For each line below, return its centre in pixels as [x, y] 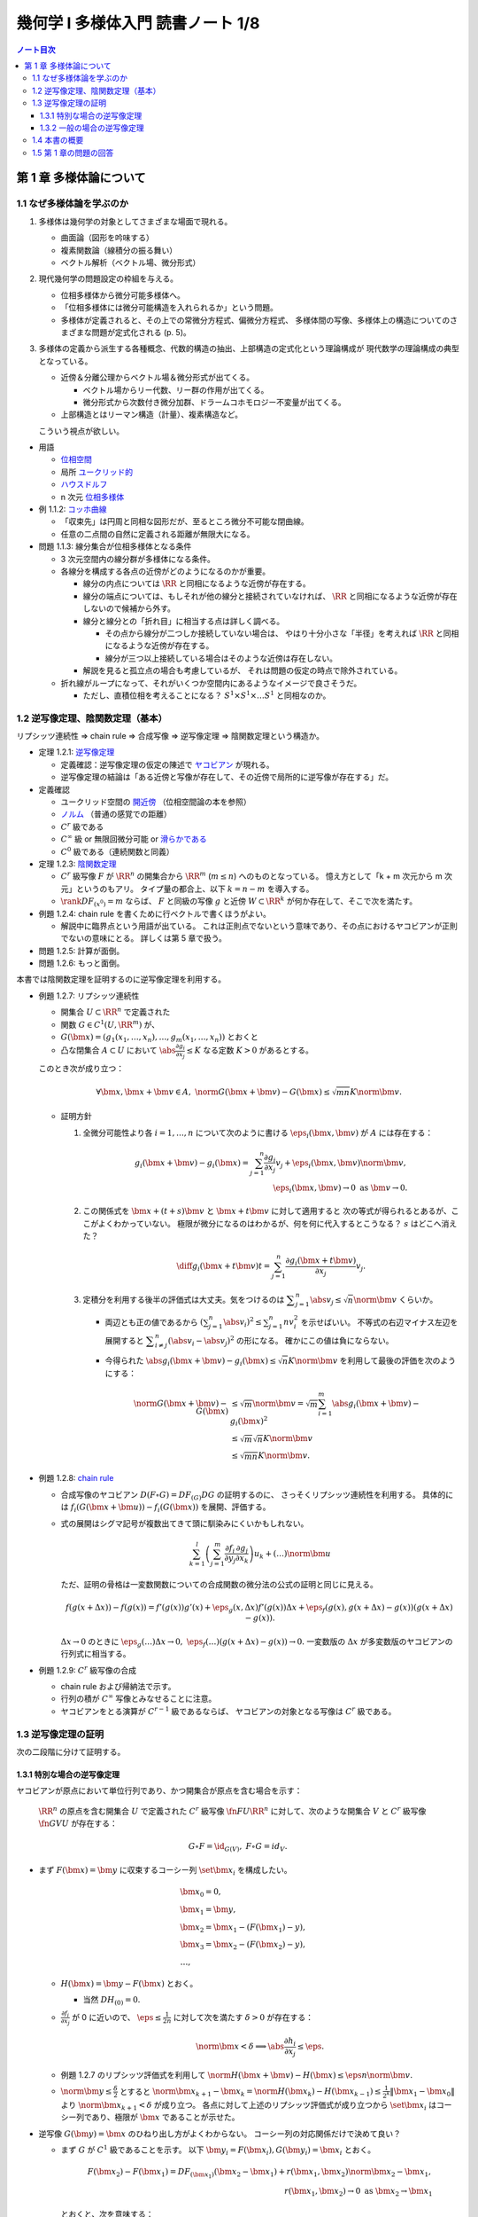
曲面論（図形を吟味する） [107, 238]
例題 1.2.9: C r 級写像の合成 [88, 1669]
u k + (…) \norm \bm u [292, 1555]
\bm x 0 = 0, [200, 1893]
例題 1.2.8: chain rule [76, 1478]
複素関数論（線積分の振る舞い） [119, 250]
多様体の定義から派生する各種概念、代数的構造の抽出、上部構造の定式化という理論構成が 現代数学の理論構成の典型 [249, 349]
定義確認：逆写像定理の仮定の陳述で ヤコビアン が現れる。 [167, 764]
